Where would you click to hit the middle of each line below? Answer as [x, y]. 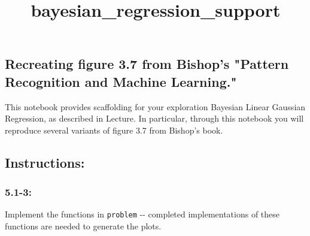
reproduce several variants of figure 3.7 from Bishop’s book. [114, 130]
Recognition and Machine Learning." [121, 81]
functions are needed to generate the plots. [83, 226]
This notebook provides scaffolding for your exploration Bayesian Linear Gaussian [155, 106]
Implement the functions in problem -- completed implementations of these [142, 214]
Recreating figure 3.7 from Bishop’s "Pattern [147, 64]
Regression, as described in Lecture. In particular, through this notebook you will [154, 118]
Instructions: [45, 162]
